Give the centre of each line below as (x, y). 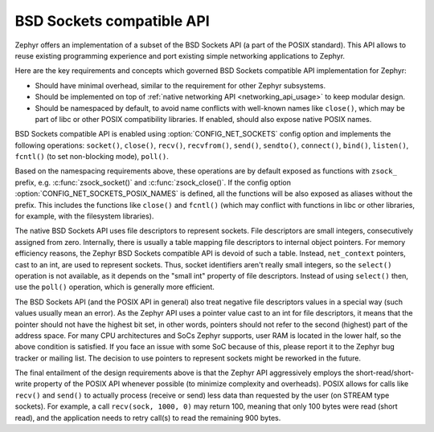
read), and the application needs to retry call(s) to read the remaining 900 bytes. (148, 418)
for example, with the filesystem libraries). (84, 216)
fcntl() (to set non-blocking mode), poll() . (92, 157)
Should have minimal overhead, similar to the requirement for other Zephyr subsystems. (180, 85)
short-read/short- (385, 373)
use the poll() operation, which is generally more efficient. (115, 287)
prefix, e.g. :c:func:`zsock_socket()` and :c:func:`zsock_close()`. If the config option (153, 182)
